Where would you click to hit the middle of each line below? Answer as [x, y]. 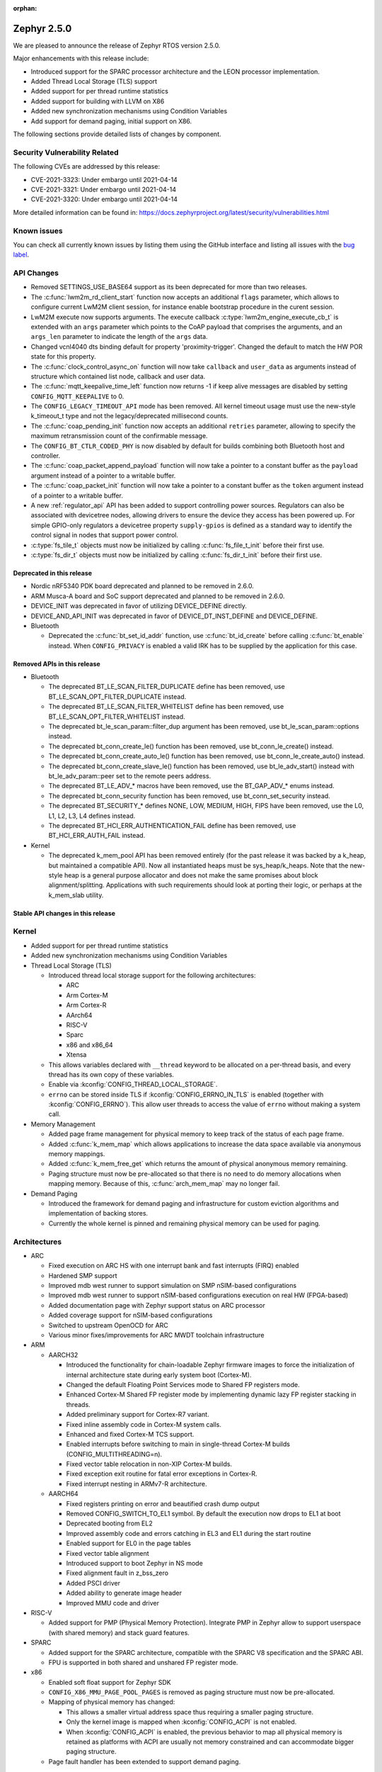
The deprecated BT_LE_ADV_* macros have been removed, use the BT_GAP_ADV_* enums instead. [192, 786]
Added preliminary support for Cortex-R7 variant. [138, 1415]
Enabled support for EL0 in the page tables [128, 1543]
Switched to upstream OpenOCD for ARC [109, 1325]
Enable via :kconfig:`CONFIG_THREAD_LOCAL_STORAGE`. [133, 1084]
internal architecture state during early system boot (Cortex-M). [159, 1374]
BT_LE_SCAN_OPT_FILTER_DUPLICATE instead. [117, 696]
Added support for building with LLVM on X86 [98, 101]
